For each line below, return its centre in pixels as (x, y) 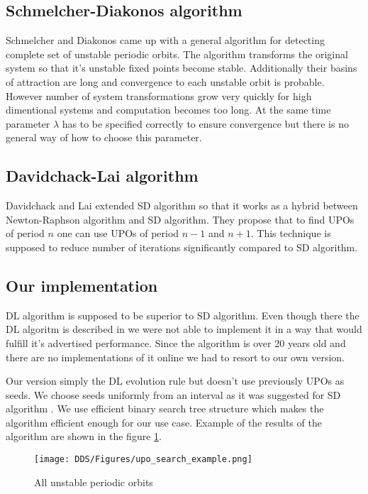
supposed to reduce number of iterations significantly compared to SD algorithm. (182, 247)
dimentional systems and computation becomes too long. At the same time (168, 110)
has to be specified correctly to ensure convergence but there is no (205, 123)
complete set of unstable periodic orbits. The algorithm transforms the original (177, 54)
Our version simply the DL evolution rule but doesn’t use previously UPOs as (175, 381)
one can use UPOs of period (118, 233)
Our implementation (82, 285)
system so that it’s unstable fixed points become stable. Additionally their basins (182, 68)
